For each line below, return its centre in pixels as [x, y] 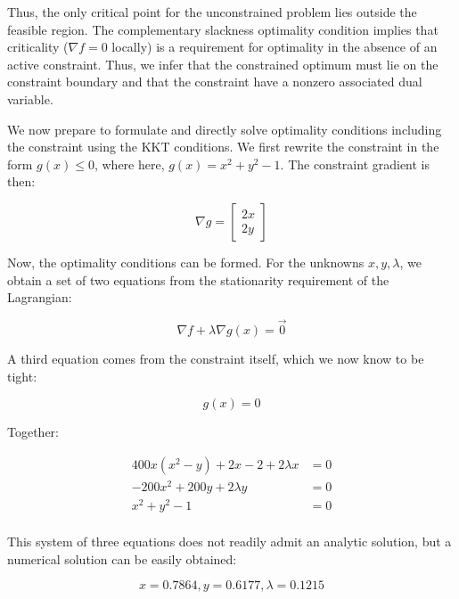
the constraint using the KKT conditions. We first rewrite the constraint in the [223, 147]
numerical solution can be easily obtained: [122, 558]
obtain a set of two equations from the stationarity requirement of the [198, 279]
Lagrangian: [40, 297]
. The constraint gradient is [355, 164]
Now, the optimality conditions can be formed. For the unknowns [186, 262]
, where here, [129, 164]
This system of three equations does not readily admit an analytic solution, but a [229, 541]
